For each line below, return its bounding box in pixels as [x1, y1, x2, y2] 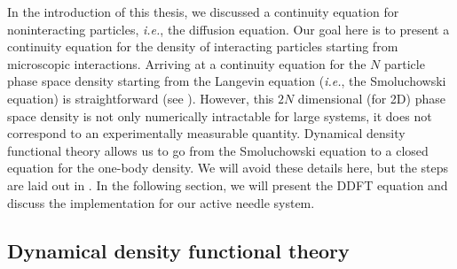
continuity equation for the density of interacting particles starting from [7, 37, 398, 56]
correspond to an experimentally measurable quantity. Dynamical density [7, 124, 406, 142]
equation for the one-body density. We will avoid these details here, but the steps [7, 158, 449, 177]
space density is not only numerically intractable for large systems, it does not [7, 106, 432, 125]
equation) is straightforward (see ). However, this [7, 88, 274, 107]
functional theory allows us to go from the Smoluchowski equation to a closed [7, 141, 429, 159]
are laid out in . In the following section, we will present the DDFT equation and [7, 175, 448, 194]
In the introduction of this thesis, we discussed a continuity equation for [7, 3, 399, 20]
